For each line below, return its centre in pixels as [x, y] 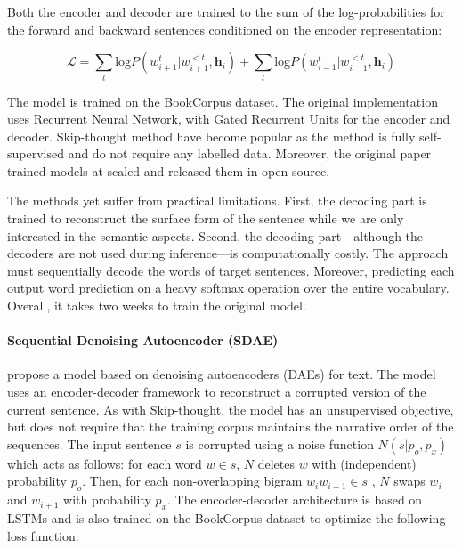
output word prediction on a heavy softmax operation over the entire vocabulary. [228, 288]
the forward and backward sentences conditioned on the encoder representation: [225, 29]
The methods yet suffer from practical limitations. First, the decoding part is [217, 201]
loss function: [43, 535]
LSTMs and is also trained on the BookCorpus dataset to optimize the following [227, 518]
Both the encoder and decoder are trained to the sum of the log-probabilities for [226, 12]
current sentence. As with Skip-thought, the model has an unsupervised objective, [231, 409]
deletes [276, 463]
